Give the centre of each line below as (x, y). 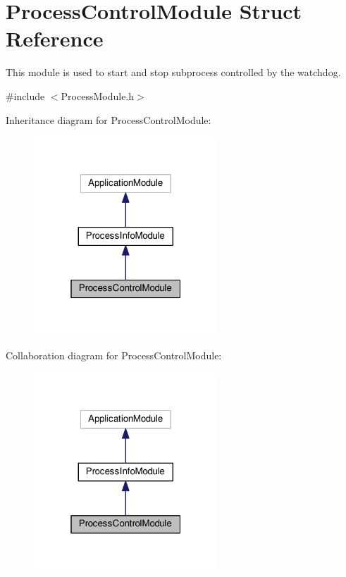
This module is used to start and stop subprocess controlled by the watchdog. (173, 72)
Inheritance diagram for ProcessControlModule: (109, 119)
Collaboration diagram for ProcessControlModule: (114, 355)
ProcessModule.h (98, 95)
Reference (55, 38)
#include (25, 95)
